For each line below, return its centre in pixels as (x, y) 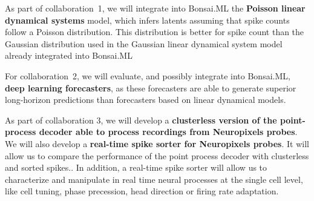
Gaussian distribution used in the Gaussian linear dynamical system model (144, 43)
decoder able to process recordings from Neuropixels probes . (168, 132)
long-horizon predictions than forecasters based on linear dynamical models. (146, 100)
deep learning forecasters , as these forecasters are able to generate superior (151, 87)
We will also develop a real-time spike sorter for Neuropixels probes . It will (157, 143)
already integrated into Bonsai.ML (69, 55)
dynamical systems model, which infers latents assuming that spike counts (147, 20)
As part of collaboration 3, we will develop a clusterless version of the (141, 120)
